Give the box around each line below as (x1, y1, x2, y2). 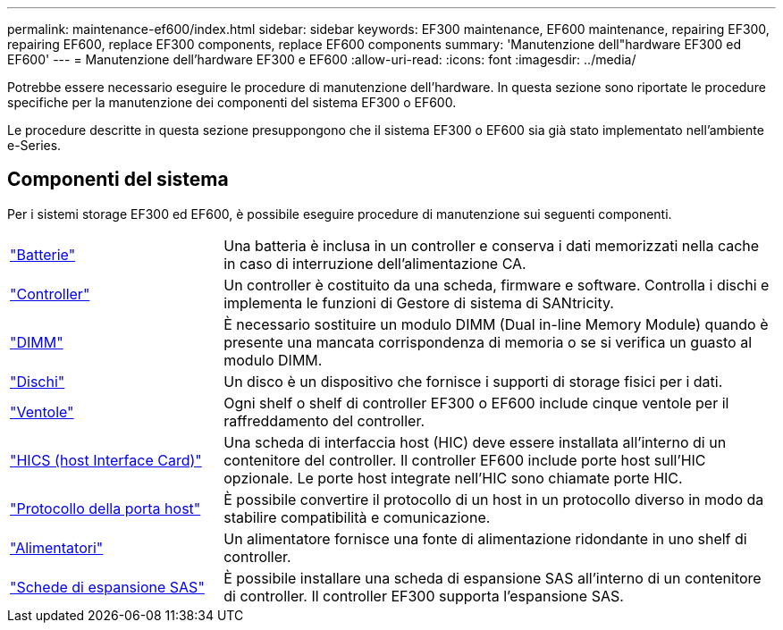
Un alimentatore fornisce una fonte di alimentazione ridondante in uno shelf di (223, 529, 747, 548)
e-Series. (7, 138, 62, 153)
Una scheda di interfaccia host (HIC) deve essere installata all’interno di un (223, 433, 727, 451)
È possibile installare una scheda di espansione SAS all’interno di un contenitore (223, 568, 762, 587)
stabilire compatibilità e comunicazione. (223, 508, 491, 526)
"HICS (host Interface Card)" (10, 450, 202, 469)
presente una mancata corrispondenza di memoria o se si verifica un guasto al (223, 332, 753, 351)
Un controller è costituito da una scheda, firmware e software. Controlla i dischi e (223, 275, 770, 294)
